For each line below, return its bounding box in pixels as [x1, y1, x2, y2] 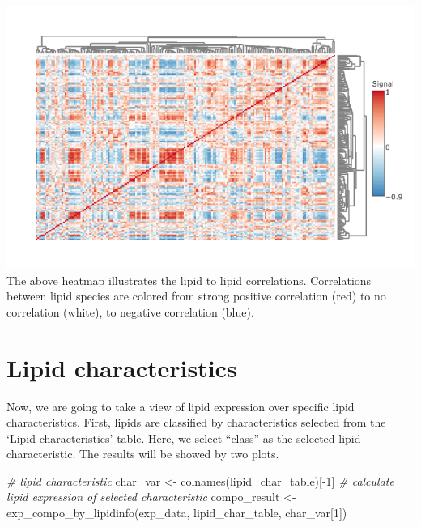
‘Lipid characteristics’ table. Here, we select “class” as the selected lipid [6, 429, 361, 446]
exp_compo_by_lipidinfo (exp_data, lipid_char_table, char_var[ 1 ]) [6, 504, 347, 521]
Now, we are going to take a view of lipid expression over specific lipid [6, 397, 355, 414]
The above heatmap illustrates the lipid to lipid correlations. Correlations [6, 271, 372, 288]
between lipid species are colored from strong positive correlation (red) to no [6, 287, 386, 304]
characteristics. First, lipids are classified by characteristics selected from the [6, 414, 386, 431]
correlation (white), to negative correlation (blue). [6, 303, 254, 320]
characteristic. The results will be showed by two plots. [6, 445, 279, 462]
